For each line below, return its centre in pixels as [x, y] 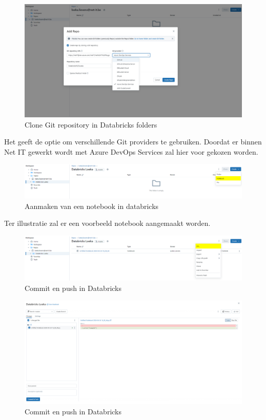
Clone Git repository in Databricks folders [91, 124]
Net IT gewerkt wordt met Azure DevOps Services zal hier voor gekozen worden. [131, 151]
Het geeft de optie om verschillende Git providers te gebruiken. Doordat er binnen [133, 142]
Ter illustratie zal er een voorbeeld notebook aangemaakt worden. [107, 223]
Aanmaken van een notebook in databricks [92, 206]
